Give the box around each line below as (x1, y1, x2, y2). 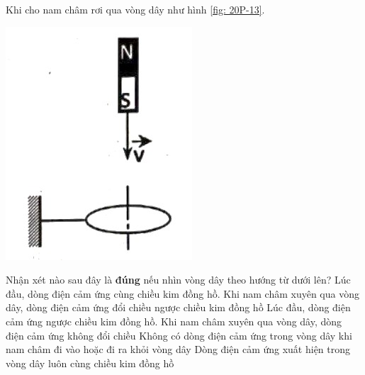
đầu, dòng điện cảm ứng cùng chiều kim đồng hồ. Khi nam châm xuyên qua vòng (6, 286, 359, 301)
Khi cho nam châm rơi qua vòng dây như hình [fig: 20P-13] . (6, 2, 265, 16)
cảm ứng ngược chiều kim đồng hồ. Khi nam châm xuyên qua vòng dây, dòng (6, 313, 342, 328)
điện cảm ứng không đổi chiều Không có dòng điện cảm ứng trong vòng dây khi (6, 328, 352, 342)
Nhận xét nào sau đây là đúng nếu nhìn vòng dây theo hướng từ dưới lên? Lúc (6, 272, 351, 287)
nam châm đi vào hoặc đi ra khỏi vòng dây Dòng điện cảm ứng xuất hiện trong (6, 342, 351, 357)
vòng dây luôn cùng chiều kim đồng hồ (6, 355, 174, 370)
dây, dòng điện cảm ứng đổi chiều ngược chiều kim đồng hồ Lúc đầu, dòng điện (6, 300, 351, 315)
